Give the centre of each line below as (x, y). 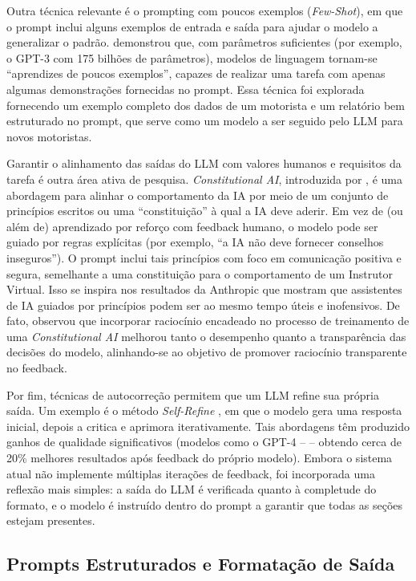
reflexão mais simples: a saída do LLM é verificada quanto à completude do (192, 489)
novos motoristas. (49, 136)
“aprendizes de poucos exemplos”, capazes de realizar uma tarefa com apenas (196, 73)
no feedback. (37, 368)
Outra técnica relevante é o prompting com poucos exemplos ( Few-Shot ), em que (205, 10)
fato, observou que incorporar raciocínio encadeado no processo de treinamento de (208, 321)
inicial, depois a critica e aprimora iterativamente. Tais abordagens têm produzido (208, 426)
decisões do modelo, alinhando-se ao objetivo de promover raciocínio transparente (207, 352)
